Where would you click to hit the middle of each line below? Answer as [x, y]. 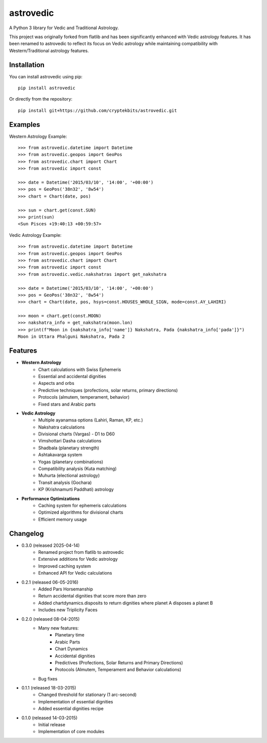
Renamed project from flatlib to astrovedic [81, 552]
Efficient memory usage [63, 519]
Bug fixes [48, 679]
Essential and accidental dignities [72, 376]
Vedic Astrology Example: [35, 235]
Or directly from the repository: [41, 99]
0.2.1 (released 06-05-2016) [50, 582]
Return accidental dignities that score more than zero [92, 596]
